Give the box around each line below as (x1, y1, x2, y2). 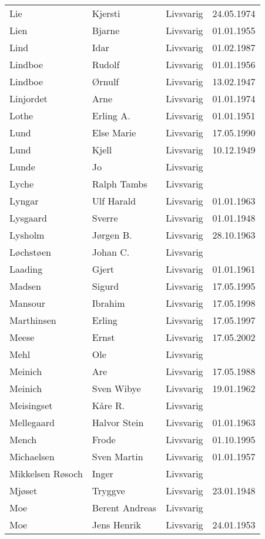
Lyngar (9, 194, 39, 207)
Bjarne (92, 24, 120, 37)
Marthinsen (9, 313, 56, 327)
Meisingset (9, 399, 53, 412)
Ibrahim (92, 296, 125, 310)
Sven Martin (92, 450, 143, 463)
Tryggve (92, 484, 125, 497)
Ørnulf (92, 75, 119, 88)
